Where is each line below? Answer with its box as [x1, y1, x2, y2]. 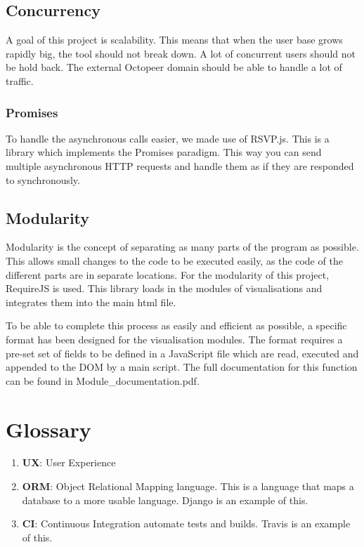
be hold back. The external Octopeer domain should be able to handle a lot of [6, 60, 342, 74]
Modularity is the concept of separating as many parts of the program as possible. [6, 239, 359, 254]
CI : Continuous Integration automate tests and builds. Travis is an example [22, 516, 351, 531]
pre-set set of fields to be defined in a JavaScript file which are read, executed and [6, 345, 359, 360]
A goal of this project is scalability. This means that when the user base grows [6, 32, 343, 47]
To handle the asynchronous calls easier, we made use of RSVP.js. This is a [6, 131, 330, 145]
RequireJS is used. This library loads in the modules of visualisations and [6, 281, 323, 296]
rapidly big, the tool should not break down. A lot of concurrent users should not [6, 46, 356, 60]
